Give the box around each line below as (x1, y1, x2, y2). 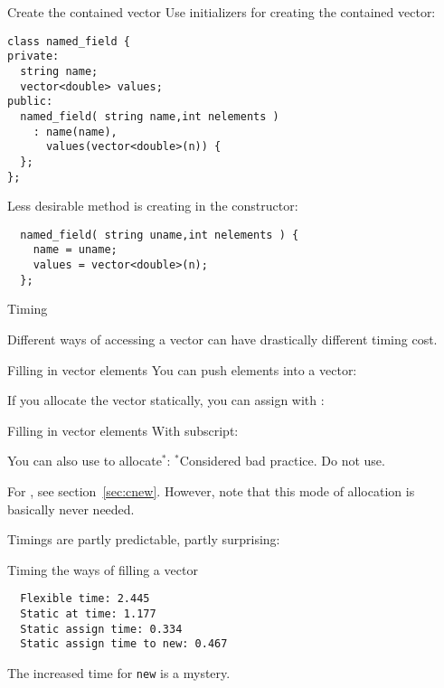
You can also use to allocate (7, 451, 162, 470)
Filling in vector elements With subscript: (7, 420, 239, 439)
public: (7, 95, 53, 108)
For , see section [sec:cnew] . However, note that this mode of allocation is (7, 481, 415, 500)
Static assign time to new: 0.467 (20, 637, 228, 651)
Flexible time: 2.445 (20, 592, 150, 606)
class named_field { (7, 34, 131, 48)
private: (7, 50, 60, 63)
